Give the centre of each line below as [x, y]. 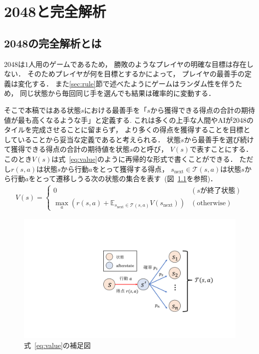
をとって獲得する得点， [130, 169]
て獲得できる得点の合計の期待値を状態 [67, 149]
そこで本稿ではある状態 [42, 110]
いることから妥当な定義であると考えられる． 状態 [99, 139]
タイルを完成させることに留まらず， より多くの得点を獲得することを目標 [124, 130]
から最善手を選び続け [219, 139]
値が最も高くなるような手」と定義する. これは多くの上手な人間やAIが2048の [129, 120]
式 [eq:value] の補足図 [57, 345]
